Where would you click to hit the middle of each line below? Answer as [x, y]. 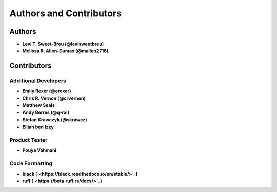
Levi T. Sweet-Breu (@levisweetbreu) [63, 44]
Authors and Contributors [65, 13]
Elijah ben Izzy [38, 127]
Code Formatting [31, 163]
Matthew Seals [38, 105]
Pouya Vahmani [39, 150]
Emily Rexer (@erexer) [47, 91]
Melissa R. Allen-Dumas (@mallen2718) [65, 51]
